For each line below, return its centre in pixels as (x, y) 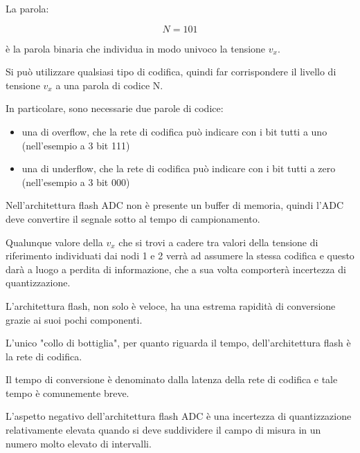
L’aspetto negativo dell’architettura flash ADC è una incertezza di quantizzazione (179, 416)
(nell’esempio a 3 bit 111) (76, 145)
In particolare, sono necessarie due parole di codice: (115, 108)
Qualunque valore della (54, 242)
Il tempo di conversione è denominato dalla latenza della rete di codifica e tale (172, 379)
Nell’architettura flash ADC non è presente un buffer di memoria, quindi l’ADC (175, 205)
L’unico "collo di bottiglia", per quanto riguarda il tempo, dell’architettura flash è (178, 343)
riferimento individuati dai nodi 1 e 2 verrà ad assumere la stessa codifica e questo (180, 256)
